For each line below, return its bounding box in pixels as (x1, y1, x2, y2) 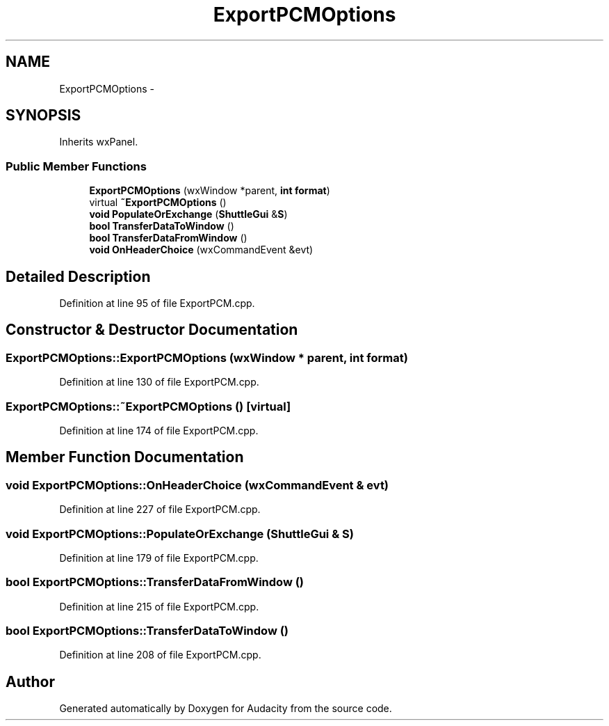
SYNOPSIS (6, 106, 81, 125)
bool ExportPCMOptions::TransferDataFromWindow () (6, 575, 304, 590)
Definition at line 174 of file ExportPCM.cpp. (59, 425, 259, 436)
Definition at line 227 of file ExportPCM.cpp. (59, 503, 261, 516)
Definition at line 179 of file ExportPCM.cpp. (59, 551, 259, 564)
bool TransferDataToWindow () (89, 220, 234, 232)
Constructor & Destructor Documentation (6, 321, 298, 339)
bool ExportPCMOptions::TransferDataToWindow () (6, 624, 289, 638)
